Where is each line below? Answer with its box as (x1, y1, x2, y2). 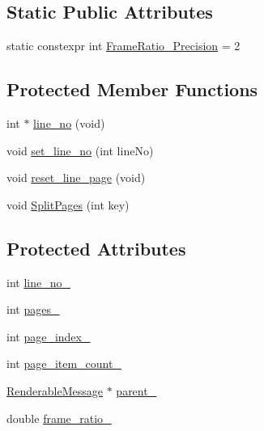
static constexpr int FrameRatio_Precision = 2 (6, 37, 241, 54)
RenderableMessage (6, 382, 103, 399)
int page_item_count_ (6, 355, 121, 372)
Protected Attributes (6, 235, 186, 260)
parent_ (116, 382, 157, 399)
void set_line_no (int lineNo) (6, 142, 154, 158)
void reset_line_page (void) (6, 169, 146, 186)
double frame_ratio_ (6, 409, 112, 426)
